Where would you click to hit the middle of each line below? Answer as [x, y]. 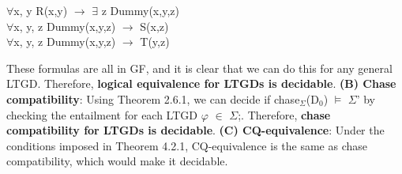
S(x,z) [154, 26]
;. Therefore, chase [284, 114]
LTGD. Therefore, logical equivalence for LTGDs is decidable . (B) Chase [201, 83]
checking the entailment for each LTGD [102, 114]
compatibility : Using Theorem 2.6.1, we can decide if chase [153, 98]
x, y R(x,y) [41, 10]
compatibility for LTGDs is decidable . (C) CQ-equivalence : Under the [195, 130]
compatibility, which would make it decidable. [117, 161]
